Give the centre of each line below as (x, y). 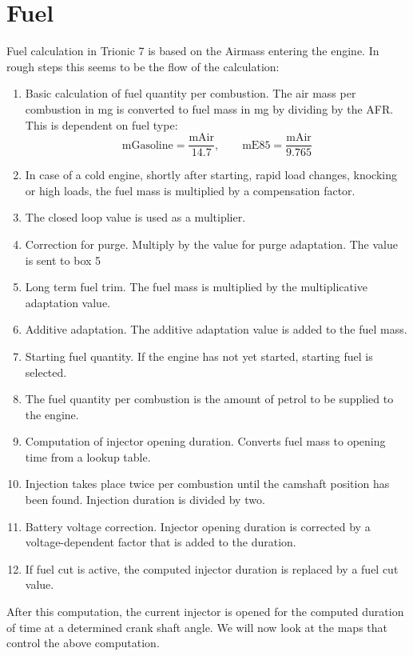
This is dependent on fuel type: (101, 124)
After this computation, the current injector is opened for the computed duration (205, 612)
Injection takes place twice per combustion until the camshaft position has (207, 484)
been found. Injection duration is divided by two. (145, 500)
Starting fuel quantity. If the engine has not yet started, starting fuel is (199, 356)
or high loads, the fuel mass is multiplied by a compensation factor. (190, 190)
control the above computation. (83, 643)
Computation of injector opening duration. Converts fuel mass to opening (205, 441)
